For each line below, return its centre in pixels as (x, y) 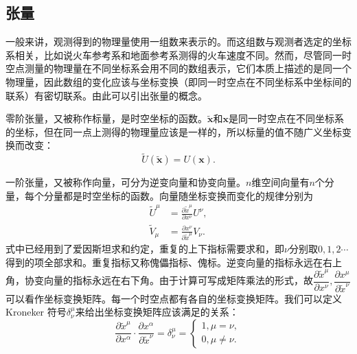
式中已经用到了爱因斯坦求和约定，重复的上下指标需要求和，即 (145, 249)
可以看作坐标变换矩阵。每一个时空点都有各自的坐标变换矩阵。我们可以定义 (174, 298)
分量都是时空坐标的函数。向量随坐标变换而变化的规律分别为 (178, 195)
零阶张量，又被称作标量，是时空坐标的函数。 (106, 118)
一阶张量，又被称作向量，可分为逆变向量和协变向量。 (126, 182)
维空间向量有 (280, 182)
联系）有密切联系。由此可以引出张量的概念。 (106, 95)
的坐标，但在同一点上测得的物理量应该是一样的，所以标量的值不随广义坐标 (174, 131)
